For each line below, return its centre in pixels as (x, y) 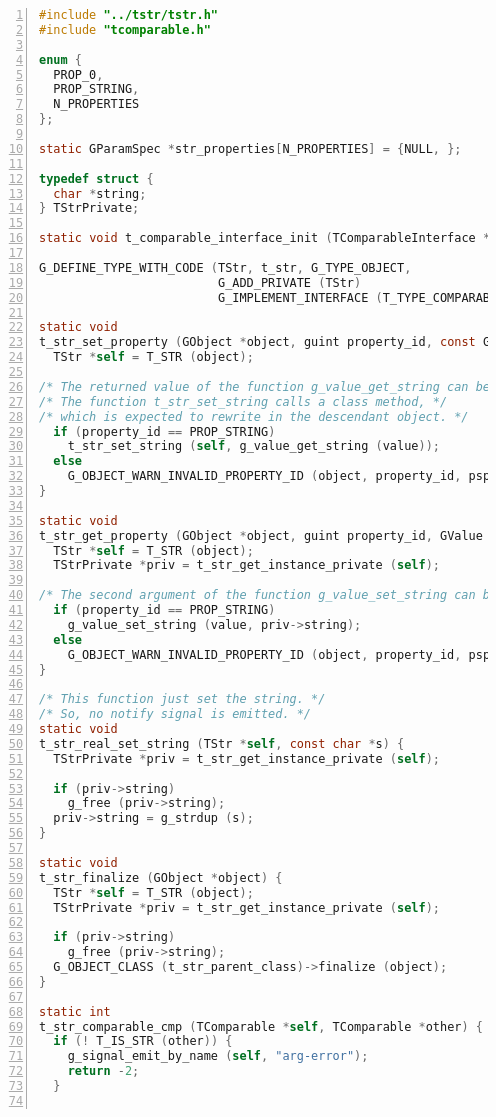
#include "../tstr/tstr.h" (128, 15)
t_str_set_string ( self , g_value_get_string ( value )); (253, 446)
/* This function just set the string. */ (182, 699)
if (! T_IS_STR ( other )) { (143, 1041)
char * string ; (100, 193)
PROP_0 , (78, 74)
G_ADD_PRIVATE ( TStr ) (289, 282)
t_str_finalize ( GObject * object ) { (161, 877)
